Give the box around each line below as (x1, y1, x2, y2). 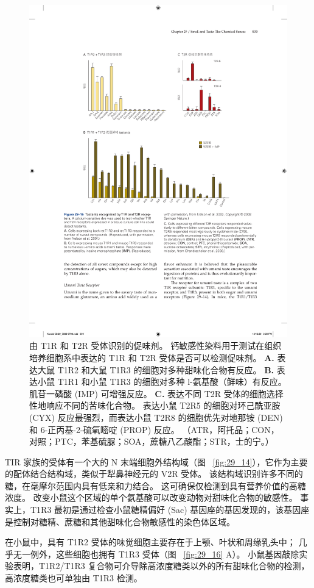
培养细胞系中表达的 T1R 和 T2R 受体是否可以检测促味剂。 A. (29, 351, 274, 364)
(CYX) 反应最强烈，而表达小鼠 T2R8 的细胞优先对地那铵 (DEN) (29, 411, 283, 423)
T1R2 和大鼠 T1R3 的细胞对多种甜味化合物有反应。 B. (57, 363, 274, 376)
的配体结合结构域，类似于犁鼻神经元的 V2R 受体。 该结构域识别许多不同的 (5, 467, 303, 480)
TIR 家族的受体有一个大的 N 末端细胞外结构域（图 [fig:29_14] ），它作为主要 (5, 455, 308, 468)
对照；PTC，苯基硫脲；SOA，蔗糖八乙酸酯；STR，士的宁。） (29, 435, 274, 448)
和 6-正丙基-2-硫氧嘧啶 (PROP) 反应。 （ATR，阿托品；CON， (29, 423, 279, 436)
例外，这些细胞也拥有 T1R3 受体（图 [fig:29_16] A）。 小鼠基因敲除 (30, 547, 299, 560)
